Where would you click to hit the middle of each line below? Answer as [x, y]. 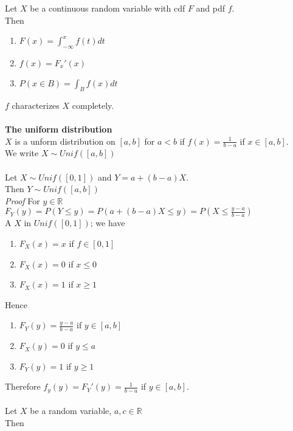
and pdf [211, 8]
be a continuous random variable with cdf [108, 8]
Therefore [23, 386]
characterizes [36, 105]
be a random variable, [71, 411]
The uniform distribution [59, 129]
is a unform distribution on [65, 141]
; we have [108, 223]
